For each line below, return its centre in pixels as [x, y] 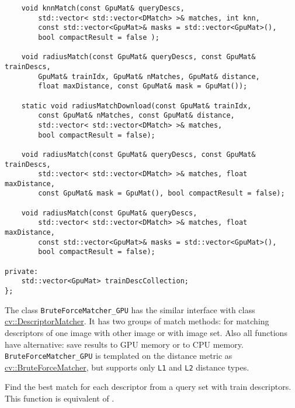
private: [22, 271]
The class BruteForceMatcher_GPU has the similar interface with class [130, 309]
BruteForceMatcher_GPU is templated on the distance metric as [119, 356]
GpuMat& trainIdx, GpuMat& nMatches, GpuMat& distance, [149, 76]
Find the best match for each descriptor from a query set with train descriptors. [148, 387]
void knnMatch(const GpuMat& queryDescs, [103, 8]
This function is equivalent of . [60, 398]
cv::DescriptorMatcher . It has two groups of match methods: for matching [137, 321]
